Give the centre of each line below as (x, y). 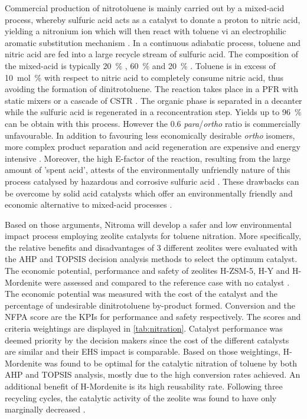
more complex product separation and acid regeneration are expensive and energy (153, 147)
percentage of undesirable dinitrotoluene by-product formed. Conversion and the (150, 305)
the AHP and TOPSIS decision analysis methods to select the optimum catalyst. (151, 259)
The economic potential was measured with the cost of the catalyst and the (141, 294)
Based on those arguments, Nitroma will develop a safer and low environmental (148, 224)
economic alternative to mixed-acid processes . (89, 204)
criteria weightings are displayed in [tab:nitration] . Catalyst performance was (144, 328)
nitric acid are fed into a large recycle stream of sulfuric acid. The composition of (152, 54)
